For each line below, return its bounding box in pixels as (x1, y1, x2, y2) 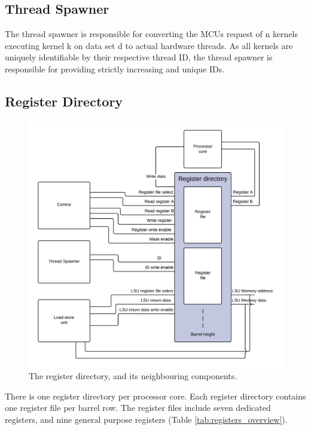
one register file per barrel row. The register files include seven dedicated (5, 401, 271, 414)
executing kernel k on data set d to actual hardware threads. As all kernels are (5, 39, 293, 51)
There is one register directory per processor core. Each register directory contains (5, 389, 306, 402)
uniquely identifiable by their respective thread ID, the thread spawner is (5, 51, 273, 63)
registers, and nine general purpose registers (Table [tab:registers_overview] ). (5, 413, 288, 425)
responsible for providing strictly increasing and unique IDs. (5, 62, 225, 75)
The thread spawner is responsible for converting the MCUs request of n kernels (5, 28, 298, 40)
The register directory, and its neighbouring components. (29, 370, 237, 382)
